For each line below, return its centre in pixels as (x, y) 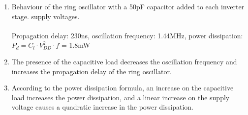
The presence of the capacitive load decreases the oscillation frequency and (124, 61)
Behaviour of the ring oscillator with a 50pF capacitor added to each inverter (128, 6)
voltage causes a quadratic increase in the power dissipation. (102, 107)
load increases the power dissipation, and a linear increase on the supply (121, 97)
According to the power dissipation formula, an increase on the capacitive (123, 88)
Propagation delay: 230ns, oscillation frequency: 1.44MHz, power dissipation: (127, 35)
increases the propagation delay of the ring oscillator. (92, 71)
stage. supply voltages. (46, 16)
